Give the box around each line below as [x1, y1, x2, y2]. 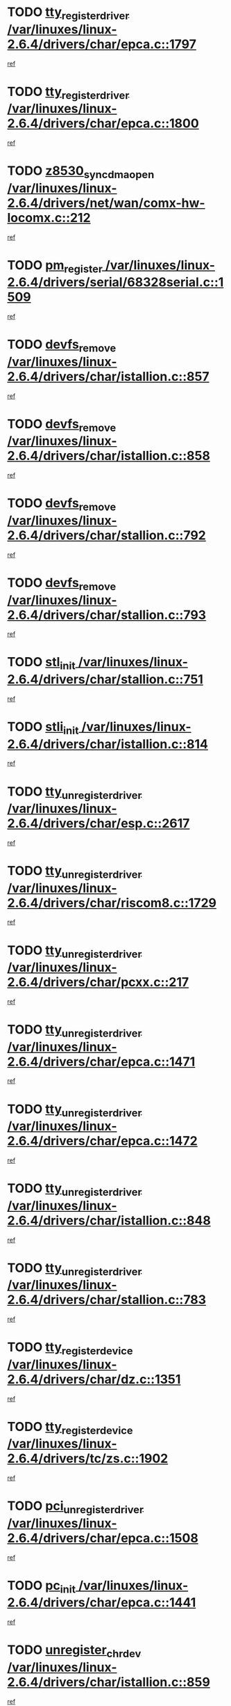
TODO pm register [7, 257, 103, 276]
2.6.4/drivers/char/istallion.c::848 [7, 1213, 212, 1229]
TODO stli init [7, 718, 79, 737]
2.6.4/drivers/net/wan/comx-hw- [7, 195, 206, 211]
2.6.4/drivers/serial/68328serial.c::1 [7, 274, 224, 290]
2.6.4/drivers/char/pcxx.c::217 [7, 974, 189, 990]
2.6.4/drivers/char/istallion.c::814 [7, 736, 208, 752]
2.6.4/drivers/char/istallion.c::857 [7, 368, 209, 384]
